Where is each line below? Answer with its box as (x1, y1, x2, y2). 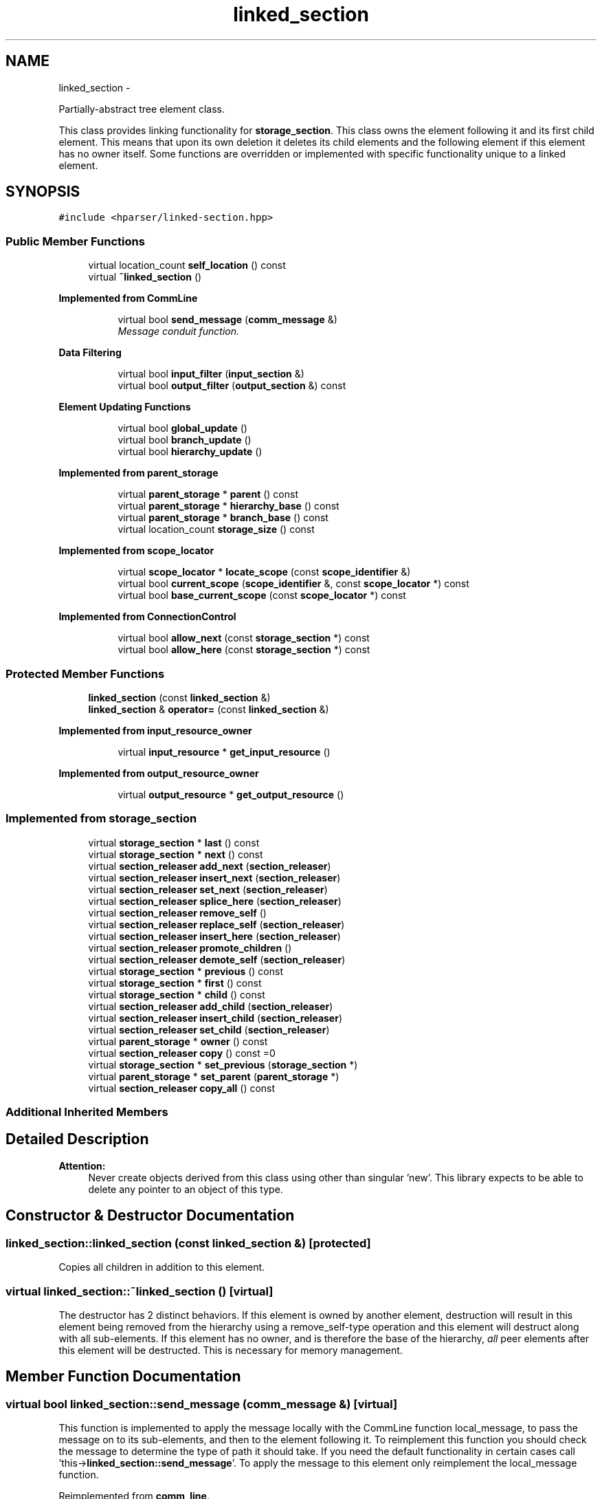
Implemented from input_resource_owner (58, 724, 252, 736)
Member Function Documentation (5, 1368, 241, 1386)
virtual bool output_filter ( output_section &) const (118, 380, 346, 392)
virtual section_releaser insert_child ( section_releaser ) (88, 1011, 343, 1024)
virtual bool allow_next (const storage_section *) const (118, 632, 370, 644)
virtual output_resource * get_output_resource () (118, 788, 344, 800)
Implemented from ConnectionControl (58, 611, 236, 623)
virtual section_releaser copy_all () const (88, 1082, 276, 1094)
